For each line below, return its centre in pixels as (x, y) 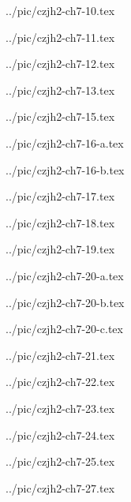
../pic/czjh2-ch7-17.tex (60, 196)
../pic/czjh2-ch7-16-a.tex (65, 142)
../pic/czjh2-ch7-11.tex (60, 37)
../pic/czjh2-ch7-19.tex (60, 249)
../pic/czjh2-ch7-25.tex (60, 461)
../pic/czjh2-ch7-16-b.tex (65, 169)
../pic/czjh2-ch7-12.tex (60, 64)
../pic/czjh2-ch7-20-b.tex (65, 302)
